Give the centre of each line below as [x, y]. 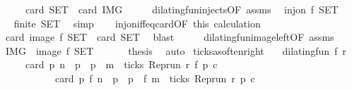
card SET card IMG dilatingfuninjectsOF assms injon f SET [182, 9]
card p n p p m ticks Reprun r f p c [121, 64]
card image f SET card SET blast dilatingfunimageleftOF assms [170, 37]
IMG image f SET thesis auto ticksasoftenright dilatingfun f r [176, 50]
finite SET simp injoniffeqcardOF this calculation [137, 23]
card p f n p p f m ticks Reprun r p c [155, 78]
